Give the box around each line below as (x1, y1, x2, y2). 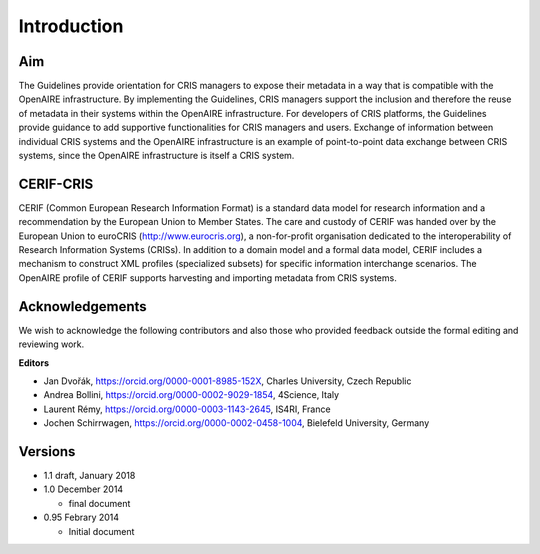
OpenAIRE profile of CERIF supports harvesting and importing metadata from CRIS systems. (18, 271, 397, 284)
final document (68, 497, 131, 509)
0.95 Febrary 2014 (43, 511, 120, 524)
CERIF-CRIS (18, 175, 94, 192)
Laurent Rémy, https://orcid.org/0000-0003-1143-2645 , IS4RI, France (43, 403, 331, 415)
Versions (18, 443, 76, 460)
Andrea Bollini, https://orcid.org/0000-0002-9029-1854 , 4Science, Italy (43, 389, 340, 401)
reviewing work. (18, 338, 85, 350)
